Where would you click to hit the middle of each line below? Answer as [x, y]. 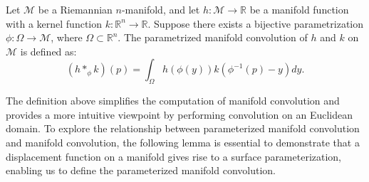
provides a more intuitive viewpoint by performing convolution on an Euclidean [179, 114]
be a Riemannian [75, 9]
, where [67, 37]
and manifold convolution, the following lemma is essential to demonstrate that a [183, 142]
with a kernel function [54, 23]
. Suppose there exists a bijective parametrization [256, 23]
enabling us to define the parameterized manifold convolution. [141, 170]
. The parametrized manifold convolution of [213, 37]
